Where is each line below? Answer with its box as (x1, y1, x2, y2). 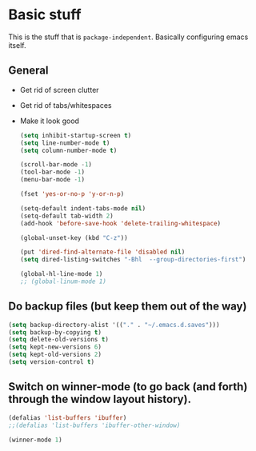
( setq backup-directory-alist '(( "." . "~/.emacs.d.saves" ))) (8, 321, 220, 329)
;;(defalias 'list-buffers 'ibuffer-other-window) (8, 421, 181, 429)
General (8, 64, 50, 78)
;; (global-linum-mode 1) (19, 277, 106, 285)
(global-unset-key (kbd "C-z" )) (19, 233, 128, 241)
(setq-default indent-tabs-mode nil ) (19, 204, 146, 213)
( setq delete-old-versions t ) (8, 336, 110, 344)
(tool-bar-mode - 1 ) (19, 168, 86, 177)
